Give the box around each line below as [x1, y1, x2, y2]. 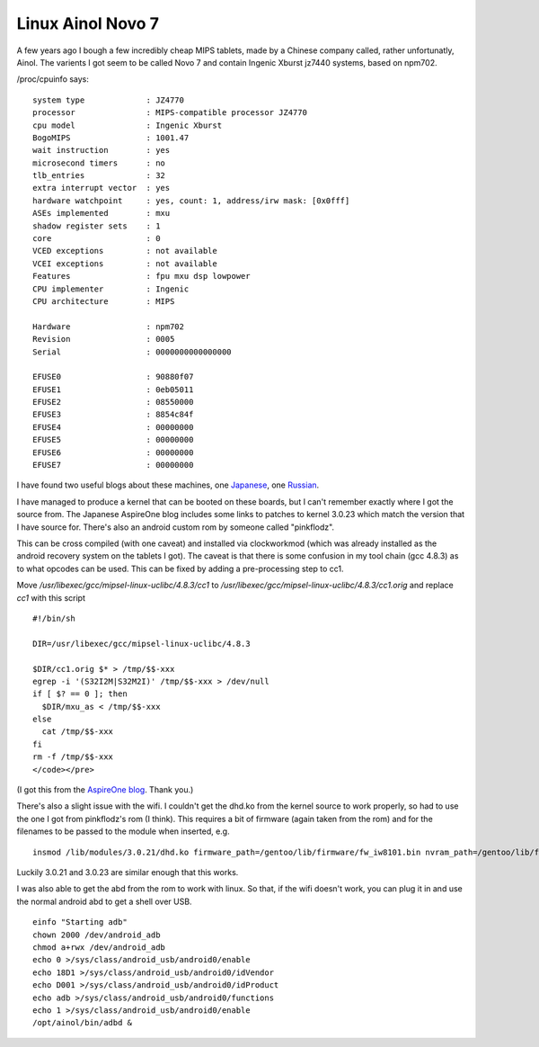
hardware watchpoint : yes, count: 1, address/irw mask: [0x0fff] [32, 195, 350, 206]
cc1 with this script [16, 592, 85, 603]
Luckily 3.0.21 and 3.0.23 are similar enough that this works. [16, 866, 239, 877]
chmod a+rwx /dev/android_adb [32, 942, 166, 953]
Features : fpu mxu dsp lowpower [32, 271, 251, 282]
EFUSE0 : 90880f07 [32, 371, 194, 382]
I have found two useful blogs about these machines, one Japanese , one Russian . [16, 479, 320, 490]
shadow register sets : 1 [32, 220, 161, 231]
